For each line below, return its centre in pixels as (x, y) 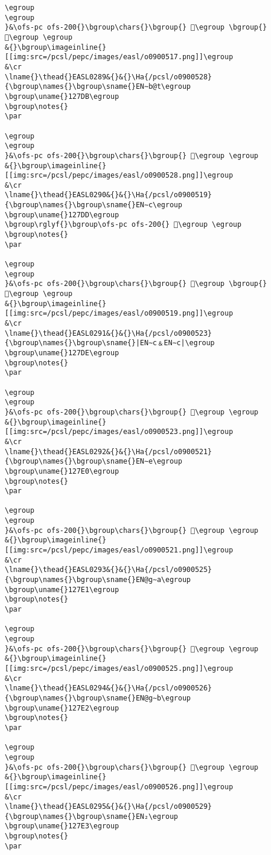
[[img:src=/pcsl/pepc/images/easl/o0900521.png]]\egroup (119, 550)
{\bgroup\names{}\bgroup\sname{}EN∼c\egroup (94, 205)
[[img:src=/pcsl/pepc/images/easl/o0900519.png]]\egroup (119, 314)
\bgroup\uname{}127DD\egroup (62, 215)
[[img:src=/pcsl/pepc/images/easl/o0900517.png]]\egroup (119, 57)
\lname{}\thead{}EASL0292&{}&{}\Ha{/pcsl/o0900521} (108, 451)
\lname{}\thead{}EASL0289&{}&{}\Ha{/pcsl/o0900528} (108, 77)
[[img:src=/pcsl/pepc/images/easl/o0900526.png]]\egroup (119, 787)
